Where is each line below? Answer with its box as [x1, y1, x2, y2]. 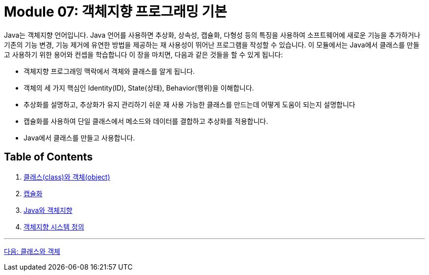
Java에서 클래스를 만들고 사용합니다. [24, 133, 135, 142]
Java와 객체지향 [24, 206, 72, 214]
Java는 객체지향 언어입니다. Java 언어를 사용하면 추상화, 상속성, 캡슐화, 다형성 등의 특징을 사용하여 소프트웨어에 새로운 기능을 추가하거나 [4, 30, 421, 39]
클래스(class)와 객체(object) [24, 172, 110, 181]
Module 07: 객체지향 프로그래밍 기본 [4, 3, 227, 20]
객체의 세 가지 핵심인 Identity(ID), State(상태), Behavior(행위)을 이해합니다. [24, 83, 254, 92]
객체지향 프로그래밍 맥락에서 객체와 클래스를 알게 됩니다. [24, 67, 195, 75]
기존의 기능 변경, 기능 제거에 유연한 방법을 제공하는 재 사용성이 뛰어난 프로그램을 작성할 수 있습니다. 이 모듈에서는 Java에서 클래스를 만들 [4, 40, 420, 49]
